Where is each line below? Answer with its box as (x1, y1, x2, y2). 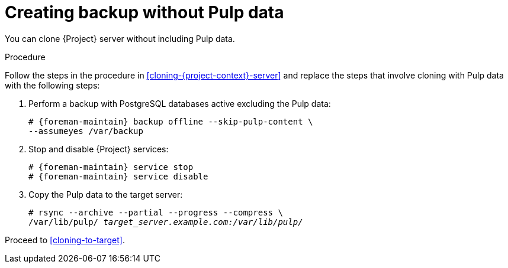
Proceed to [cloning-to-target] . (5, 234, 125, 245)
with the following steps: (5, 80, 100, 90)
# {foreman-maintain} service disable (28, 171, 208, 181)
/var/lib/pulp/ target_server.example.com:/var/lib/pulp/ (28, 217, 303, 227)
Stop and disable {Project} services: (28, 143, 169, 154)
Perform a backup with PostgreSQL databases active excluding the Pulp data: (28, 98, 331, 109)
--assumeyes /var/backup (28, 126, 143, 136)
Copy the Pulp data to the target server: (28, 189, 183, 200)
